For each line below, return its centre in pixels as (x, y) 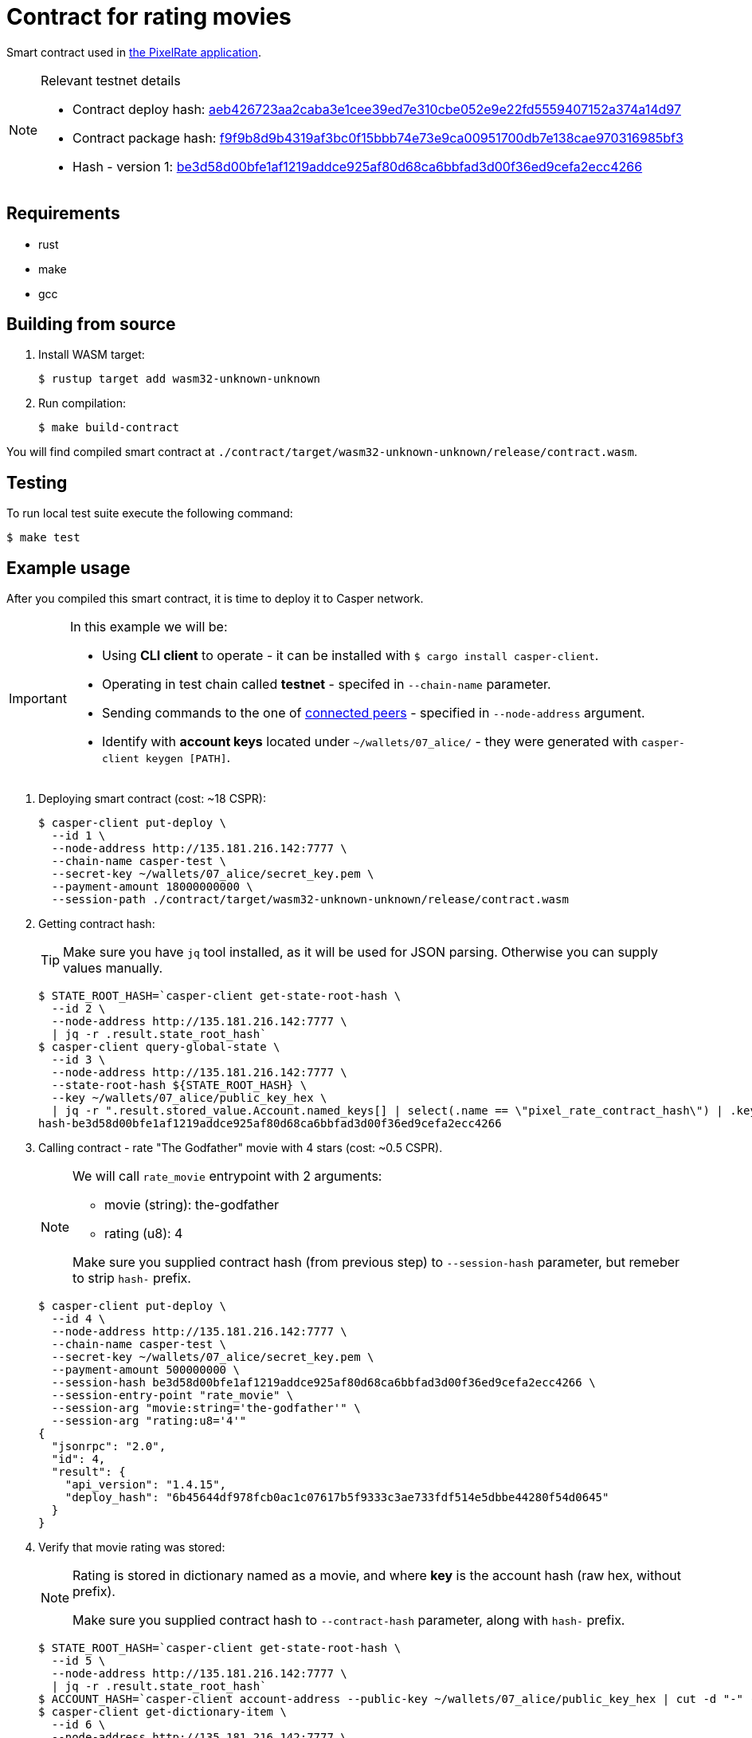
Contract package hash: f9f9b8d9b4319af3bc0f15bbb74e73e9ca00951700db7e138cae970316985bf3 (378, 138)
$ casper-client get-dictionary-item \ (163, 1712)
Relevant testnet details (111, 80)
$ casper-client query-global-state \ (159, 1047)
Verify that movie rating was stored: (132, 1547)
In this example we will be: (149, 627)
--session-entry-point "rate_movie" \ (172, 1396)
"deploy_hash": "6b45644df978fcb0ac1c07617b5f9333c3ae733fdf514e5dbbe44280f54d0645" (337, 1498)
